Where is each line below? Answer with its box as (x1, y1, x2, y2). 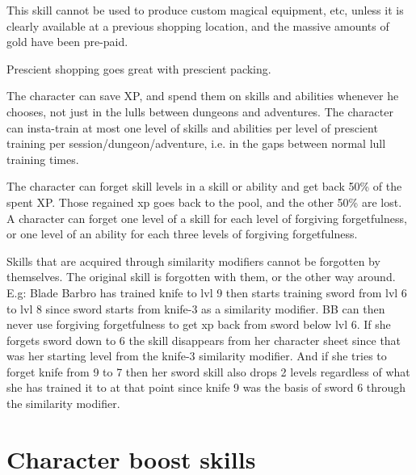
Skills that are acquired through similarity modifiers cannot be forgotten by (6, 252, 380, 269)
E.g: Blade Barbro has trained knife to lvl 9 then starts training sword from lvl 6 (6, 284, 407, 301)
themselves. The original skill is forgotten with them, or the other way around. (6, 268, 396, 285)
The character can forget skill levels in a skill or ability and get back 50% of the (6, 178, 402, 195)
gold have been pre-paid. (6, 33, 128, 50)
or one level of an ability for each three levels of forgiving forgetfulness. (6, 225, 358, 242)
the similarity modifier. (6, 395, 120, 412)
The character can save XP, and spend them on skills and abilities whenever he (6, 87, 399, 104)
